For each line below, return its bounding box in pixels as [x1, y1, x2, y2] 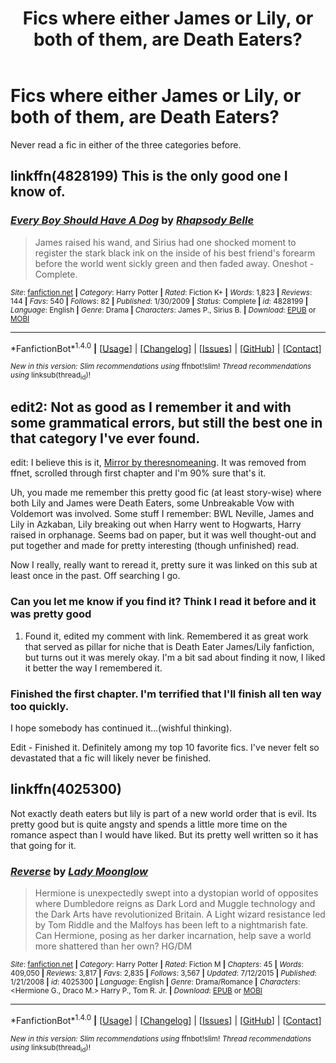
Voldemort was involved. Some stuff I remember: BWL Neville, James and [10, 508, 315, 520]
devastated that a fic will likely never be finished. [10, 752, 212, 764]
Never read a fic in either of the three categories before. [10, 138, 242, 151]
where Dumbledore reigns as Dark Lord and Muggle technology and [34, 898, 316, 910]
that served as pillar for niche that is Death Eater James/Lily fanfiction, [24, 640, 315, 652]
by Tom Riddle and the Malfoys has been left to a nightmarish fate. [34, 919, 309, 931]
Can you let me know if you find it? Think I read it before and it [10, 595, 317, 609]
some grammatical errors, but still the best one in [10, 415, 323, 431]
